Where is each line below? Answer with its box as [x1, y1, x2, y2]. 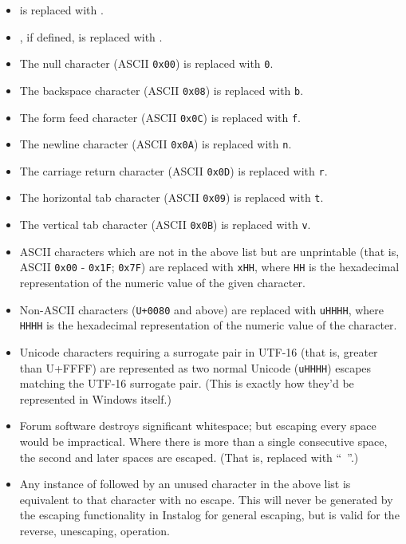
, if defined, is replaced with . [19, 28, 163, 45]
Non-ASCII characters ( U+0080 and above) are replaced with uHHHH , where [19, 301, 384, 317]
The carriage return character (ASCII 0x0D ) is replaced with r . [19, 162, 328, 179]
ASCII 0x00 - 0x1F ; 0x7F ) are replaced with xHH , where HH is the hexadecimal [19, 258, 400, 275]
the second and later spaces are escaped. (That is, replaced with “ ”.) [19, 448, 359, 465]
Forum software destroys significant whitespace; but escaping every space [19, 417, 376, 434]
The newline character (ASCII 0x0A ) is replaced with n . [19, 136, 292, 152]
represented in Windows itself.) [19, 390, 171, 407]
